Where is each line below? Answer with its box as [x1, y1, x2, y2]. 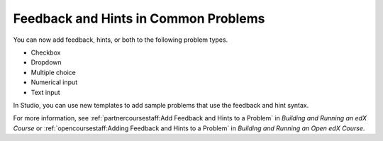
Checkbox [30, 48, 61, 57]
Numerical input [30, 78, 78, 86]
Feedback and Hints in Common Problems [13, 11, 265, 26]
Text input [30, 88, 60, 96]
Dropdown [30, 58, 62, 67]
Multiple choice [30, 68, 76, 77]
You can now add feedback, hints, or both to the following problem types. [13, 35, 228, 44]
